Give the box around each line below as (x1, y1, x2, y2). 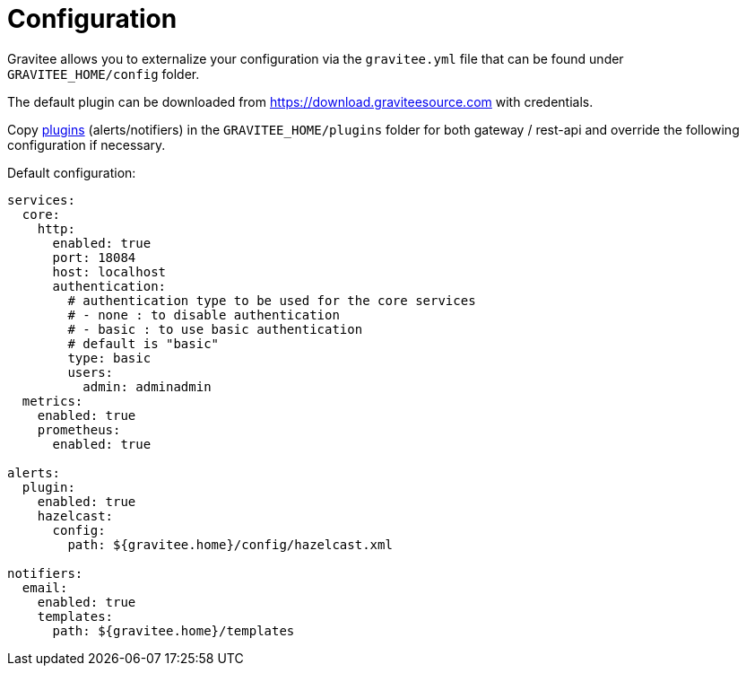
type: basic (67, 350, 152, 365)
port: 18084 (52, 249, 136, 265)
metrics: (22, 393, 83, 408)
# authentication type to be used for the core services (67, 293, 476, 308)
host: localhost (52, 264, 167, 279)
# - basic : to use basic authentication (67, 321, 363, 336)
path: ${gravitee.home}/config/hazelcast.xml (67, 537, 393, 552)
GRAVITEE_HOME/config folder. (7, 66, 200, 82)
